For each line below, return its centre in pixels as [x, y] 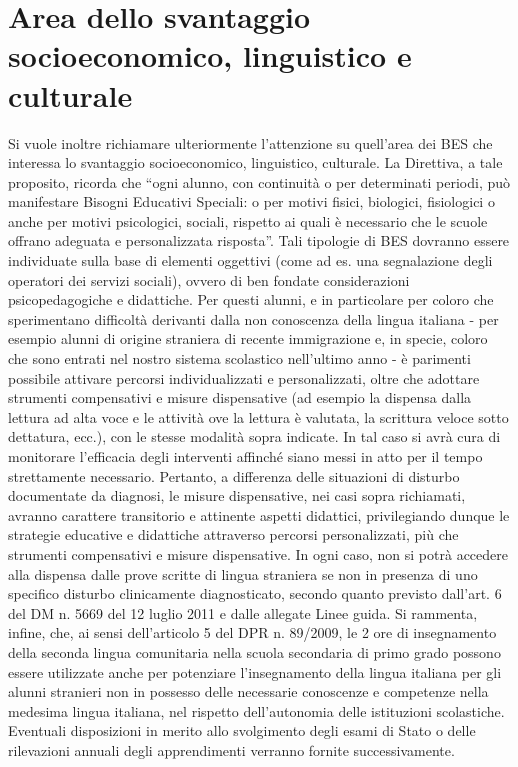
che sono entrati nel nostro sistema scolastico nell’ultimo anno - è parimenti [239, 358]
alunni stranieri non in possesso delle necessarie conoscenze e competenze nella [248, 691]
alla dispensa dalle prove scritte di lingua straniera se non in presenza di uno [243, 573]
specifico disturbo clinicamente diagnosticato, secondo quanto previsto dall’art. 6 [255, 593]
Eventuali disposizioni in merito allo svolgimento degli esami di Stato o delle [242, 730]
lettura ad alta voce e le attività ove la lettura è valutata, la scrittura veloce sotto [258, 416]
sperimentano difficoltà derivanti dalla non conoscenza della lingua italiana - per [253, 318]
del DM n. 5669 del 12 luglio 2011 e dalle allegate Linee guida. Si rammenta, [243, 612]
